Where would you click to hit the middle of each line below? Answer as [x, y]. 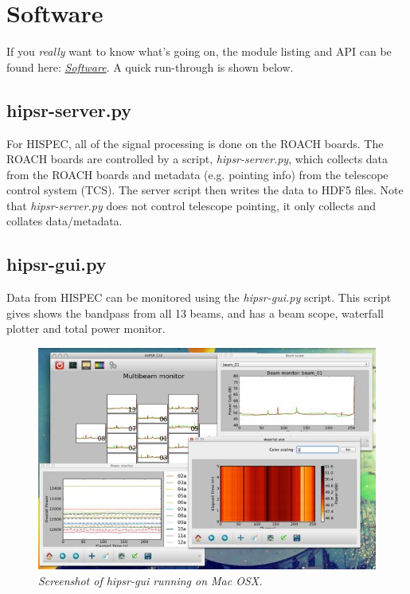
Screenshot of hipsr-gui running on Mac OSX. [150, 581]
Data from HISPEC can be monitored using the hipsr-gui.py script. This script [199, 297]
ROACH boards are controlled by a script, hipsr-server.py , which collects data [197, 159]
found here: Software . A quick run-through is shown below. [150, 66]
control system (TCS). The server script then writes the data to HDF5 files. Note [205, 190]
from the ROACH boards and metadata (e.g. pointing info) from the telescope [197, 174]
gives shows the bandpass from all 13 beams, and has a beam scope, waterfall [195, 313]
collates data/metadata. [64, 221]
